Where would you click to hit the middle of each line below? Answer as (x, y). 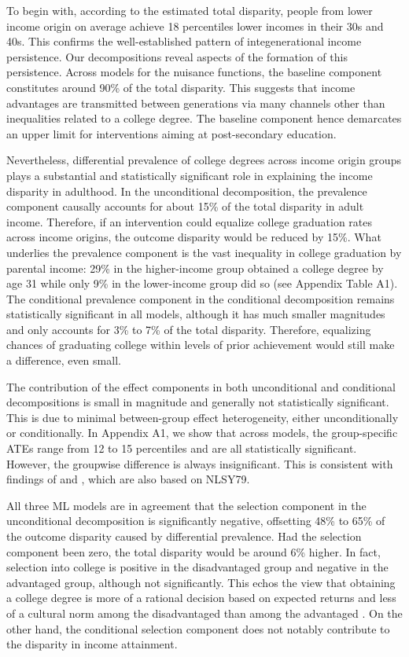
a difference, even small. (64, 360)
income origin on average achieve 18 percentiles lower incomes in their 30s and (195, 26)
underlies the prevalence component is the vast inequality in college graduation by (204, 252)
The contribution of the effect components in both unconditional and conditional (201, 386)
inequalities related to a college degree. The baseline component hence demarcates (204, 118)
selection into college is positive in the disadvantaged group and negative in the (197, 567)
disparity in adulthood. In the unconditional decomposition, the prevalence (187, 191)
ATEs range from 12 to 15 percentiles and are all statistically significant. (182, 448)
